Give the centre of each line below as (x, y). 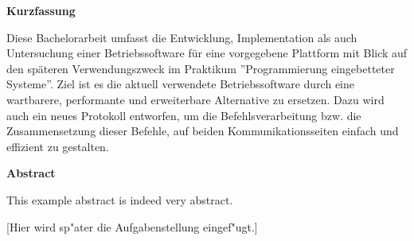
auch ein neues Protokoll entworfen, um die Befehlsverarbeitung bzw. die (184, 115)
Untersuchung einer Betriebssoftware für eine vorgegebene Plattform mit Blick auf (207, 53)
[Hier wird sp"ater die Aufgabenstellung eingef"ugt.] (132, 226)
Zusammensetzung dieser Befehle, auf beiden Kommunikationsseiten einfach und (203, 131)
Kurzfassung (41, 10)
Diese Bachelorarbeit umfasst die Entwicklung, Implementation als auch (182, 37)
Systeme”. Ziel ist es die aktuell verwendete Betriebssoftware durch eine (180, 84)
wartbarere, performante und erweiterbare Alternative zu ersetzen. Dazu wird (195, 99)
